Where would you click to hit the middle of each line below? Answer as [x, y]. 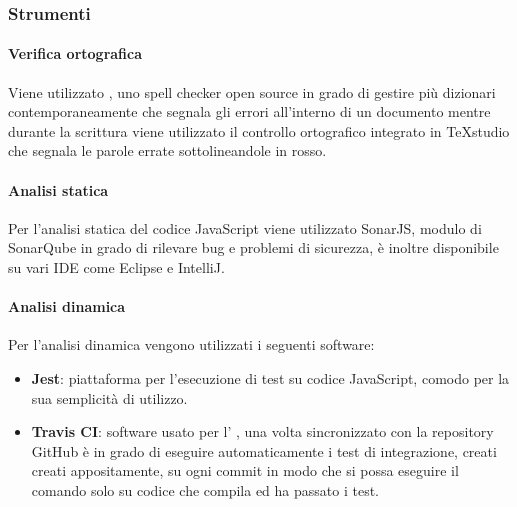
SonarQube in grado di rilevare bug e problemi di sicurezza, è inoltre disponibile [253, 247]
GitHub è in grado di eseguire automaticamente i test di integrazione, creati [264, 450]
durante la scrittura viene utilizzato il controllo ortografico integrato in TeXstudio [259, 130]
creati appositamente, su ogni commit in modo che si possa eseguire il [245, 470]
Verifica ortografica [75, 53]
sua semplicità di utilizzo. [109, 397]
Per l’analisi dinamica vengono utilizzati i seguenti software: [191, 344]
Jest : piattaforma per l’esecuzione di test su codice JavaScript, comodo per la [270, 377]
